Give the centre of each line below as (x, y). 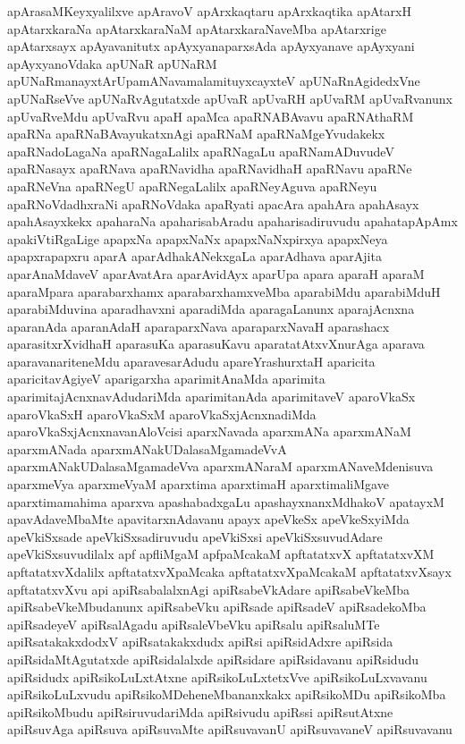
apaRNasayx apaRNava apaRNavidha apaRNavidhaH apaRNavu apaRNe (210, 169)
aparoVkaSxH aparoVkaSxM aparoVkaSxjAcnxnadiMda (162, 414)
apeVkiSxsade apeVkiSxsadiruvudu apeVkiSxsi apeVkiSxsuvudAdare (195, 536)
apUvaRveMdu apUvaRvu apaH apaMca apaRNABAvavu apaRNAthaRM (211, 116)
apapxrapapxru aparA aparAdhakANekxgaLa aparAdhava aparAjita (194, 256)
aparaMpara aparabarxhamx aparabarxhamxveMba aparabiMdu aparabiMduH (224, 291)
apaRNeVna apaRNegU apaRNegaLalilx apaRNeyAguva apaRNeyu (192, 186)
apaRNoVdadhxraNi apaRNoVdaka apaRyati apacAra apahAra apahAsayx (213, 203)
